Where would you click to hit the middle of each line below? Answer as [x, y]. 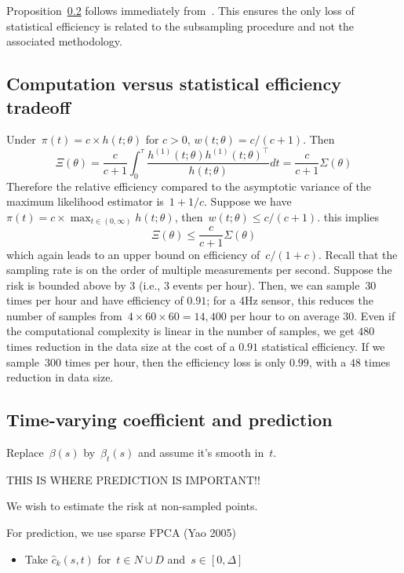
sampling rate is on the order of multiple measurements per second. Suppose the [199, 270]
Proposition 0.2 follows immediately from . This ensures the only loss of [180, 10]
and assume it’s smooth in [201, 453]
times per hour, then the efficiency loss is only [175, 361]
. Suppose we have [248, 201]
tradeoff [38, 106]
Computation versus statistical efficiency [174, 84]
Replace [25, 453]
